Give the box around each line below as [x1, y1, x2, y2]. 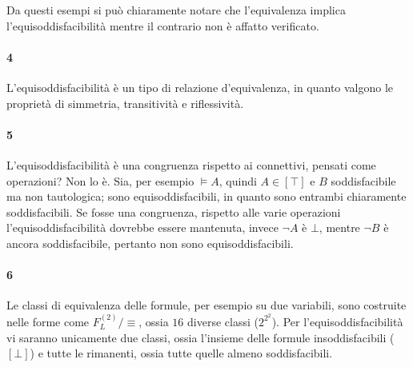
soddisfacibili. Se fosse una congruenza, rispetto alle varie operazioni [6, 203, 341, 220]
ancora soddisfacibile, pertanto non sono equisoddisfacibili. [6, 234, 294, 251]
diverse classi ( [187, 313, 259, 329]
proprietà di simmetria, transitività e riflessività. [6, 94, 244, 111]
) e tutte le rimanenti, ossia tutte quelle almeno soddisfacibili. [30, 345, 333, 361]
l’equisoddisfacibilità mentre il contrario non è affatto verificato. [6, 17, 319, 34]
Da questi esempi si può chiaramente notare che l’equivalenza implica [6, 2, 346, 18]
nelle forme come [6, 313, 90, 329]
